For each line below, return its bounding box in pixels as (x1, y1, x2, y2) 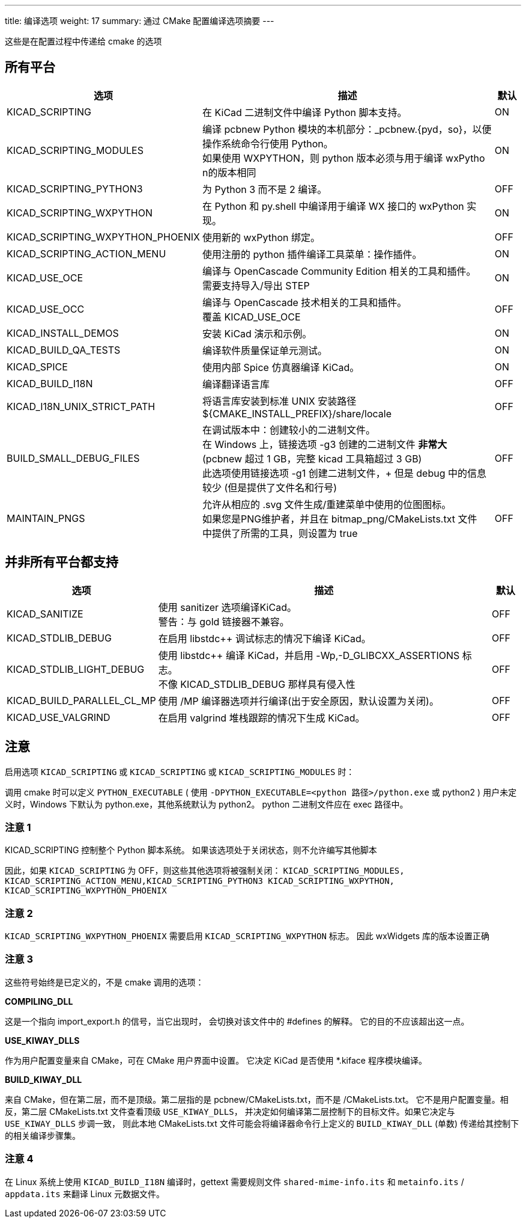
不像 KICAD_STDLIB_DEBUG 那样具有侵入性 (158, 678, 355, 690)
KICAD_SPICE (7, 360, 68, 373)
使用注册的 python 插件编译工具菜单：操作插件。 (202, 248, 422, 260)
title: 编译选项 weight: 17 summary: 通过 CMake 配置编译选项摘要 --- (5, 16, 274, 26)
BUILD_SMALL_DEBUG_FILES (7, 452, 140, 464)
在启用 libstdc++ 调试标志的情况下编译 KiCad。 (158, 632, 371, 645)
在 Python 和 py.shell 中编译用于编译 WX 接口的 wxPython (202, 200, 464, 212)
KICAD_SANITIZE (7, 607, 83, 620)
